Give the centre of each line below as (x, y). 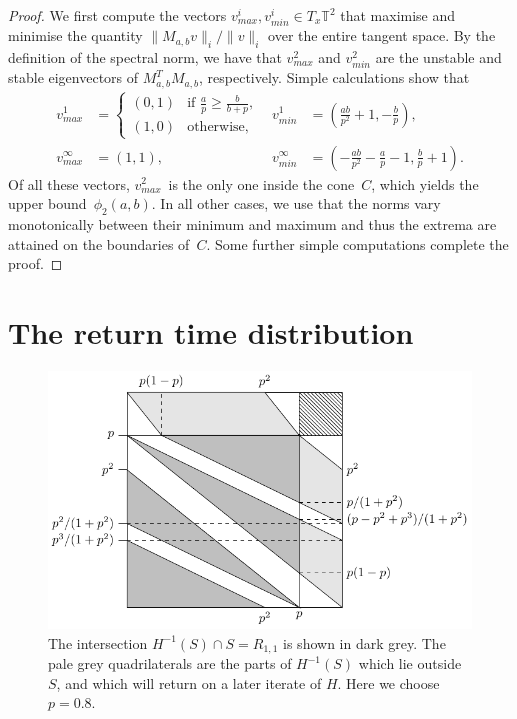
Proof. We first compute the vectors (117, 15)
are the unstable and (438, 56)
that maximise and (398, 15)
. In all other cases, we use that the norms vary (296, 203)
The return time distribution (211, 331)
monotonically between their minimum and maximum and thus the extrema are (252, 223)
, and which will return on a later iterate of (189, 682)
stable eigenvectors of (73, 77)
